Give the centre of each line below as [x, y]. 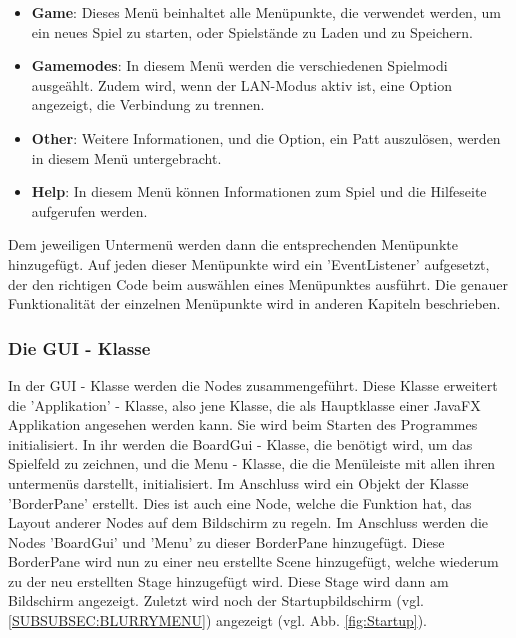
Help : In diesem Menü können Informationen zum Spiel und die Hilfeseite [259, 191]
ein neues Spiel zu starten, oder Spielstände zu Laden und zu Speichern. [252, 31]
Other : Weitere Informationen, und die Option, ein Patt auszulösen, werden [266, 137]
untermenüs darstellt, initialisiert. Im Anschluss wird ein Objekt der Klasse [238, 482]
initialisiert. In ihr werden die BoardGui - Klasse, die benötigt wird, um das [240, 443]
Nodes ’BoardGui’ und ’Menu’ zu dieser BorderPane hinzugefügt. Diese [226, 541]
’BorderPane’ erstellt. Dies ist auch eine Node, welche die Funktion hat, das [240, 502]
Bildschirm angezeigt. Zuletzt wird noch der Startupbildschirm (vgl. [216, 600]
